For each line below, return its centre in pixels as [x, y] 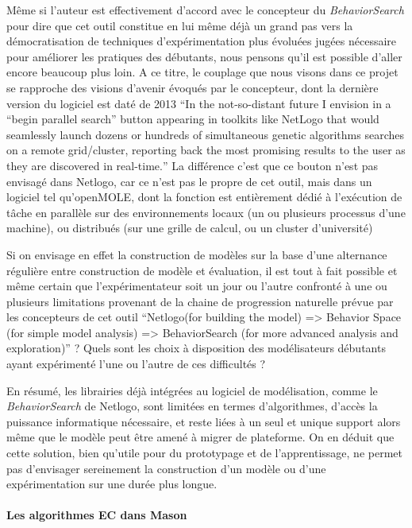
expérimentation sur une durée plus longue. [112, 484]
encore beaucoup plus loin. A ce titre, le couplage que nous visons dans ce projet [202, 72]
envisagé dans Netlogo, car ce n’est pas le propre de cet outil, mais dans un [189, 181]
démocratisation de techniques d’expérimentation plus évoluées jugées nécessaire [202, 41]
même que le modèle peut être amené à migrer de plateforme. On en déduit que [200, 437]
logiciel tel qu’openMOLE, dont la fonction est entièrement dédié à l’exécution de [204, 197]
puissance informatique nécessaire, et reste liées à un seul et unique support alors [204, 421]
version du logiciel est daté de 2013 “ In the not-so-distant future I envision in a [199, 103]
